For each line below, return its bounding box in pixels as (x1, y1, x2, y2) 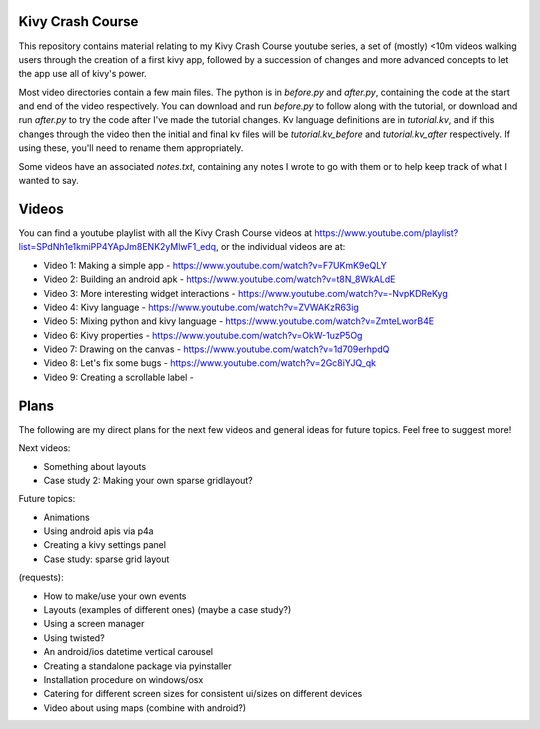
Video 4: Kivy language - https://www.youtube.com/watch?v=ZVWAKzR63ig (43, 301, 359, 313)
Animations (43, 511, 90, 523)
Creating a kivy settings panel (43, 539, 167, 551)
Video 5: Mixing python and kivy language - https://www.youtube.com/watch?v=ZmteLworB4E (43, 315, 435, 327)
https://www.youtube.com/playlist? (314, 226, 459, 239)
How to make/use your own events (43, 590, 187, 602)
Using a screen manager (43, 618, 145, 630)
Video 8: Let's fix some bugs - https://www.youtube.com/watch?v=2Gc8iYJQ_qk (43, 357, 377, 369)
